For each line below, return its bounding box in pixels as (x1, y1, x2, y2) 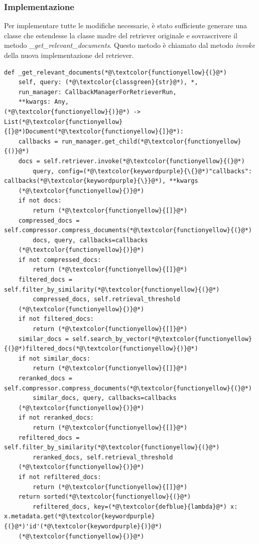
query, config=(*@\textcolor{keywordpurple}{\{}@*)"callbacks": (33, 167, 252, 175)
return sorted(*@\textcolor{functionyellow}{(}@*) (18, 493, 191, 501)
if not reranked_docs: (18, 414, 94, 422)
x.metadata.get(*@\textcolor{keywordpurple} (4, 513, 155, 520)
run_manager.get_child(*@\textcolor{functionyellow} (61, 138, 241, 145)
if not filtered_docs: (18, 315, 94, 323)
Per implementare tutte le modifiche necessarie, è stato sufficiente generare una (4, 20, 247, 31)
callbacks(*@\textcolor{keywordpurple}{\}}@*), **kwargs (4, 177, 198, 185)
